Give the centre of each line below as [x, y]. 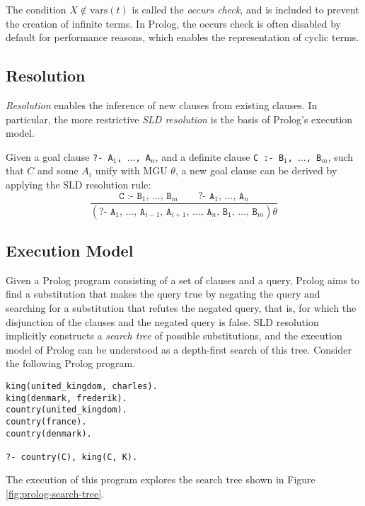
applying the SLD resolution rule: [79, 185]
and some [58, 170]
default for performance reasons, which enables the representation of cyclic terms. [182, 37]
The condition [36, 9]
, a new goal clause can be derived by [256, 170]
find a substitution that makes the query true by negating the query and [163, 294]
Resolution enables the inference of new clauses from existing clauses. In [162, 105]
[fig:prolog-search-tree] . [55, 494]
